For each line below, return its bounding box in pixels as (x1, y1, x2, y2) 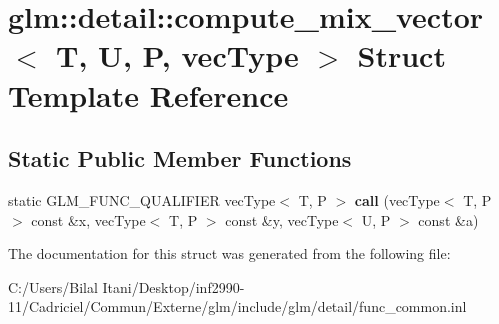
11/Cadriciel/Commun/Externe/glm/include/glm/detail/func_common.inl (8, 296, 467, 317)
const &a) (418, 209, 479, 230)
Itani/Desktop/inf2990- (102, 276, 245, 297)
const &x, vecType (31, 209, 146, 230)
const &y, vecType (225, 209, 339, 230)
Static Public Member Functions (8, 143, 352, 174)
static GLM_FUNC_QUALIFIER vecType (8, 189, 276, 210)
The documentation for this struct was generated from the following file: (8, 243, 451, 264)
